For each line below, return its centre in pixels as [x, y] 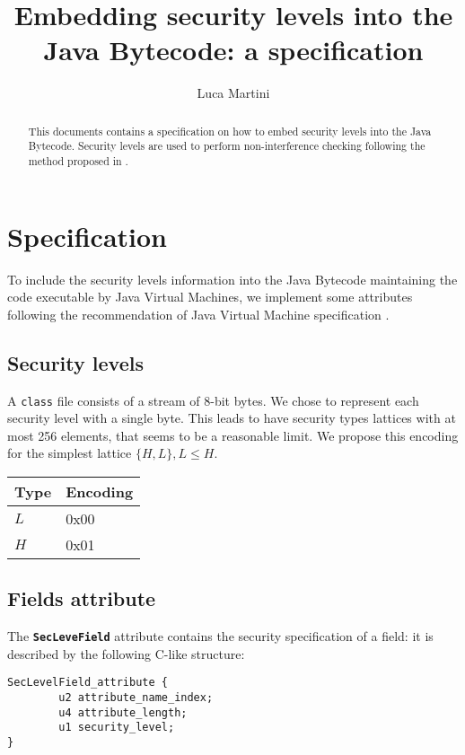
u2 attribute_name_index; [136, 698]
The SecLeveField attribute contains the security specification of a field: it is [220, 636]
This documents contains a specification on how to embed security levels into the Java [230, 131]
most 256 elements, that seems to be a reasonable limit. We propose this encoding [233, 435]
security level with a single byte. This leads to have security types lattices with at [232, 418]
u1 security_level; [117, 728]
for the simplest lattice [70, 453]
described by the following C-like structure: [126, 653]
